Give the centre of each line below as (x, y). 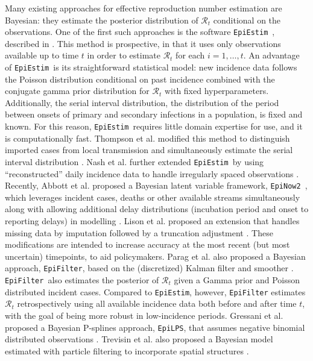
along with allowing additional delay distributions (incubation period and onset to (157, 209)
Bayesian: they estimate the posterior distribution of (102, 20)
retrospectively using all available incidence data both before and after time (157, 303)
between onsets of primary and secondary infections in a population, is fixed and (154, 114)
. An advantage (271, 55)
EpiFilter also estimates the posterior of (82, 280)
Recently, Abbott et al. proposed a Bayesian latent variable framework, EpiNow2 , (156, 185)
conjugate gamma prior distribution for (77, 91)
